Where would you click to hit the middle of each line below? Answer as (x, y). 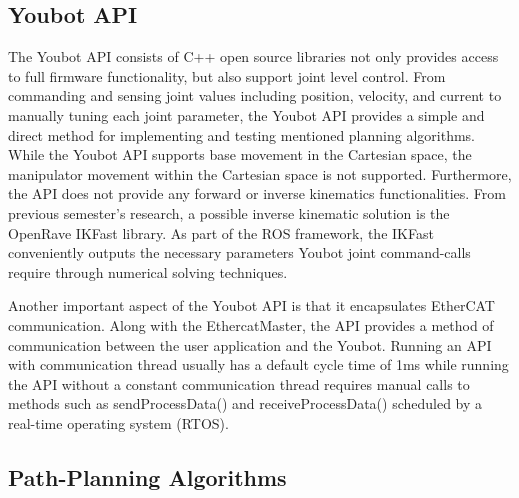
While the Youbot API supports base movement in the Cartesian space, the (240, 154)
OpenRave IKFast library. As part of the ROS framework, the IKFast (221, 232)
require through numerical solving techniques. (148, 271)
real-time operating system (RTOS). (118, 422)
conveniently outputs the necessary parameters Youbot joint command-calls (239, 252)
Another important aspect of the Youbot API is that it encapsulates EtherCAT (251, 305)
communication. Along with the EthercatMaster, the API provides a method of (251, 324)
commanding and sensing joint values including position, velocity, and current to (255, 95)
